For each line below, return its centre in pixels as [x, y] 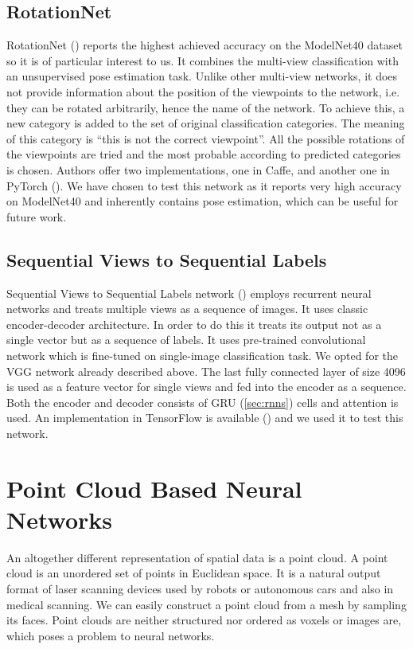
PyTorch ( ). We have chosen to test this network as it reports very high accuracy [204, 185]
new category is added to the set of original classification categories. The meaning [206, 123]
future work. [37, 216]
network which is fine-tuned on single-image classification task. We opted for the [202, 355]
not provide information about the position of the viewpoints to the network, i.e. [203, 91]
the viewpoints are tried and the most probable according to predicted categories [204, 154]
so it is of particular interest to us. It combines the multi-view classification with [203, 60]
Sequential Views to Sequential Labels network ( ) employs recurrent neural [189, 293]
